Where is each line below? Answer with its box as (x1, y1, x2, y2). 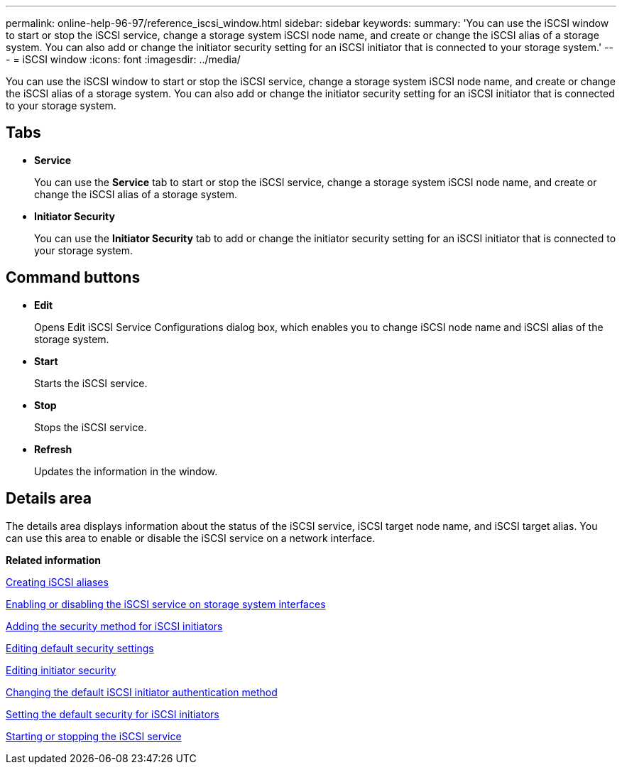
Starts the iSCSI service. (34, 376, 148, 389)
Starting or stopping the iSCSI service (6, 730, 182, 742)
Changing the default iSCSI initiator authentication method (6, 685, 278, 698)
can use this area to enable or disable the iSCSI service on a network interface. (6, 531, 376, 544)
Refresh (34, 443, 72, 455)
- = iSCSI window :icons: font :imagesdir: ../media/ (6, 53, 241, 65)
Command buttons (6, 269, 141, 287)
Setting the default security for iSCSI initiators (6, 707, 219, 720)
